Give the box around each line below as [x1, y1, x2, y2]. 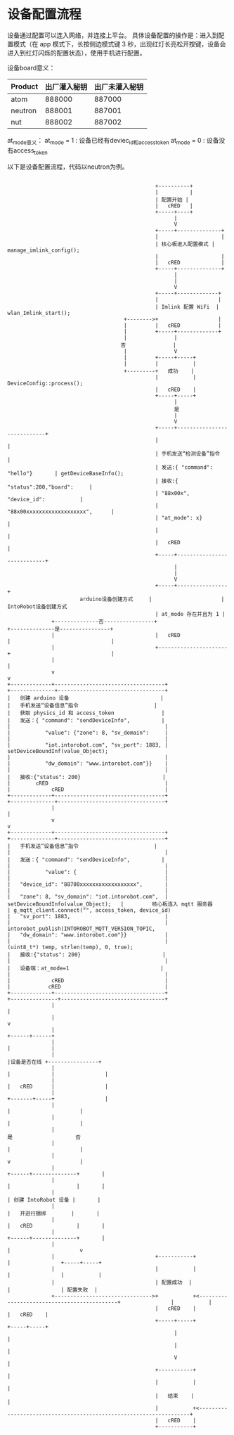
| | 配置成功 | [51, 1279, 192, 1286]
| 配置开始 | [155, 196, 189, 203]
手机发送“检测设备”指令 [161, 450, 221, 457]
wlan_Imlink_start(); [7, 309, 71, 316]
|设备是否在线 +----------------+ [7, 1058, 102, 1065]
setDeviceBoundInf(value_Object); [7, 747, 109, 754]
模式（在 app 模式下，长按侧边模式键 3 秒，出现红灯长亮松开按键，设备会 [13, 39, 226, 48]
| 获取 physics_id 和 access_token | [7, 709, 165, 716]
